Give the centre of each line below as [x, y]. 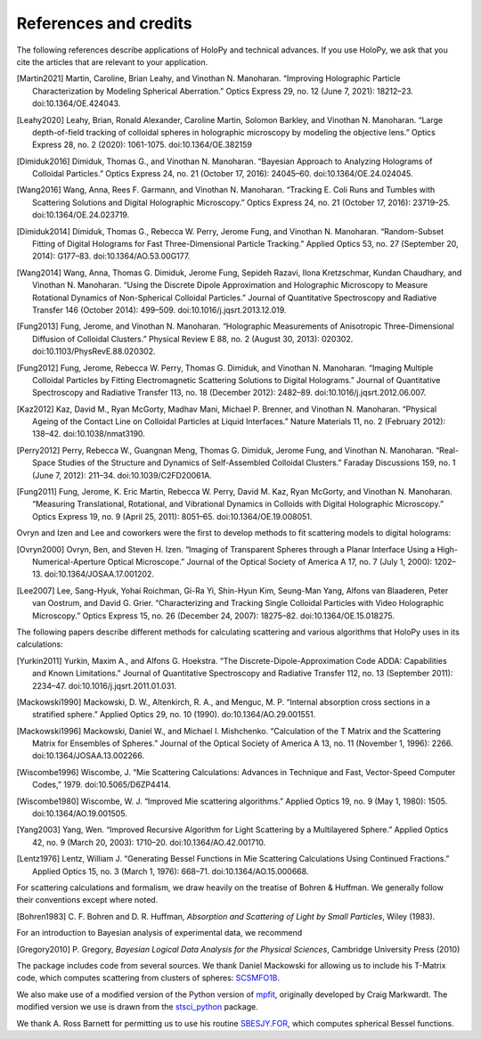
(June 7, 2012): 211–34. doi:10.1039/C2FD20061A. [122, 475]
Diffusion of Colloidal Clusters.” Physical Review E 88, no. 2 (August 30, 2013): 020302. [193, 339]
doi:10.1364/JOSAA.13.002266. [89, 756]
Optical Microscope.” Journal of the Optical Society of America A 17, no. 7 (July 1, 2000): [270, 562]
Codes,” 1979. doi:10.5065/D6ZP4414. [102, 785]
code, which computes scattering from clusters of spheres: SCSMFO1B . [148, 978]
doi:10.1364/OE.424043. [77, 103]
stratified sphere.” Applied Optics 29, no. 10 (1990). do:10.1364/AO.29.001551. [174, 715]
